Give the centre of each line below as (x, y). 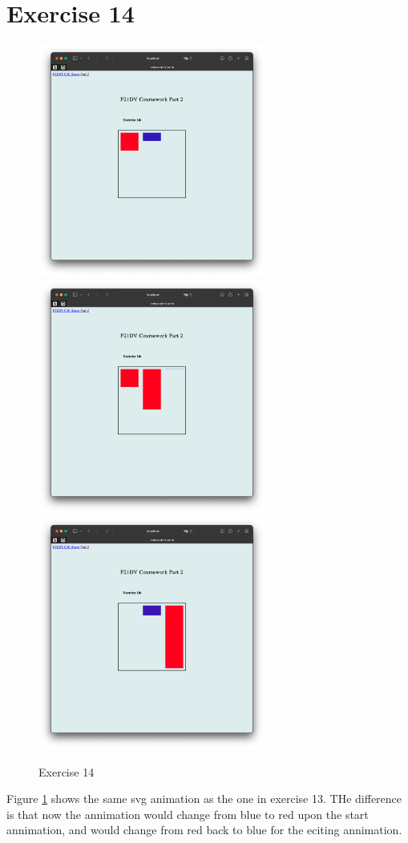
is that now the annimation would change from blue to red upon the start (188, 814)
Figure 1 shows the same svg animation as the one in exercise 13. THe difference (204, 799)
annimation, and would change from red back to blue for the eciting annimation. (204, 830)
